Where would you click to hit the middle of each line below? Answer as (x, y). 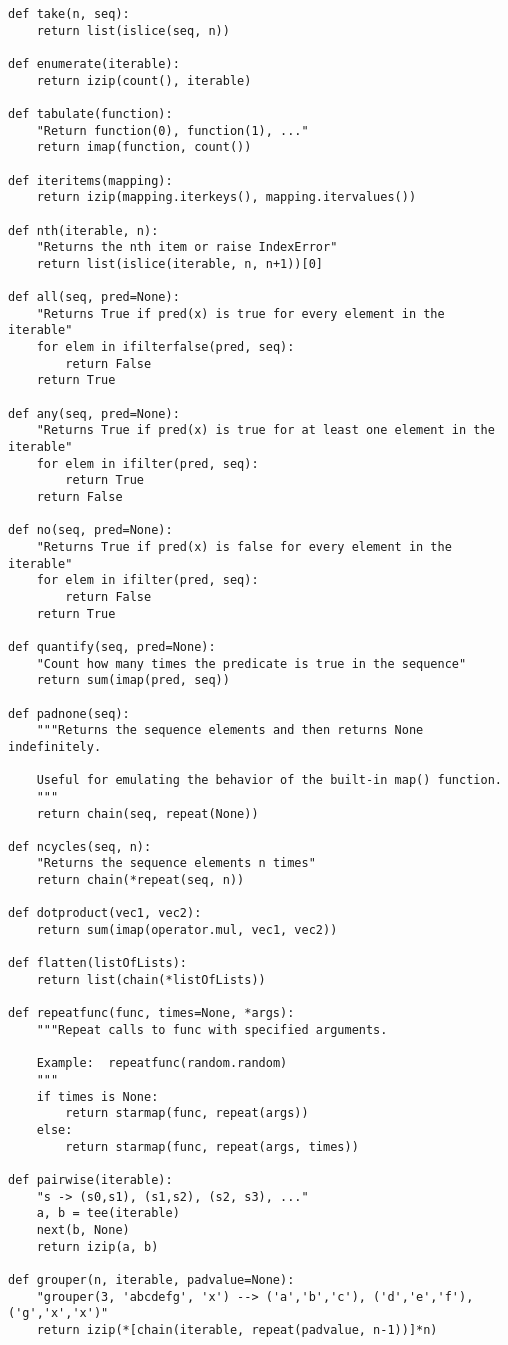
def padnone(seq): (69, 713)
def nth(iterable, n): (83, 230)
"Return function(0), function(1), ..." (172, 130)
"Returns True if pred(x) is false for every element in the (244, 547)
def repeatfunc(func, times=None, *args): (151, 1013)
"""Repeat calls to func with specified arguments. (212, 1030)
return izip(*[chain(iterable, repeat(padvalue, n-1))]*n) (237, 1329)
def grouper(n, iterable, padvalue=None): (151, 1279)
